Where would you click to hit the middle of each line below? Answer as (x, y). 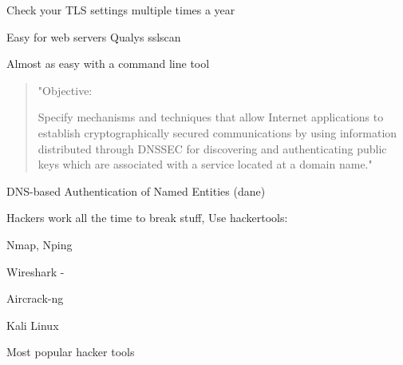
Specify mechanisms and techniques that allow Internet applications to (211, 117)
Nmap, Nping (40, 244)
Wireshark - (36, 271)
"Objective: (65, 90)
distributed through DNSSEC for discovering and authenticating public (212, 148)
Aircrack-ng (35, 298)
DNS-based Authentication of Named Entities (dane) (136, 190)
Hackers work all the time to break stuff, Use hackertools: (147, 218)
